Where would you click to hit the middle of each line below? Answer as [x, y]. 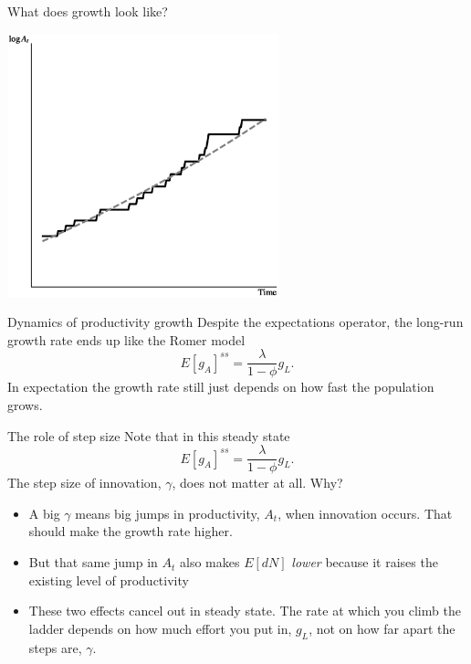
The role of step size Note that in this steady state [149, 435]
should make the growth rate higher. [131, 531]
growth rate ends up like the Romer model [126, 339]
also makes [210, 562]
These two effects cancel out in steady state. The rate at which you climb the [245, 611]
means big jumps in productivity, [167, 513]
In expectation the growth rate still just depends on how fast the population [221, 387]
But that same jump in [93, 562]
